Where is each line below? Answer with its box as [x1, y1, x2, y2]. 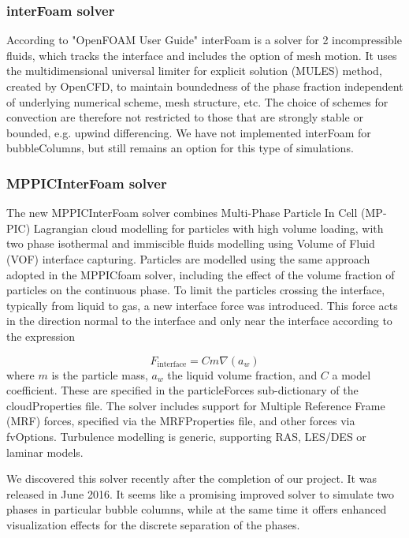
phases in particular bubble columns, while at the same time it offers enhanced [6, 501, 387, 517]
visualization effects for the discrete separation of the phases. [6, 516, 300, 532]
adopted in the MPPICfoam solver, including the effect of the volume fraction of [6, 266, 395, 282]
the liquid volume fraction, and [167, 366, 318, 383]
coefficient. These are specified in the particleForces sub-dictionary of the [6, 382, 359, 398]
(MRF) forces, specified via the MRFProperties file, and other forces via [6, 413, 355, 429]
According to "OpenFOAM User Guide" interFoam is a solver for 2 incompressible [6, 32, 402, 48]
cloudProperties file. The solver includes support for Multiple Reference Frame [6, 397, 385, 413]
